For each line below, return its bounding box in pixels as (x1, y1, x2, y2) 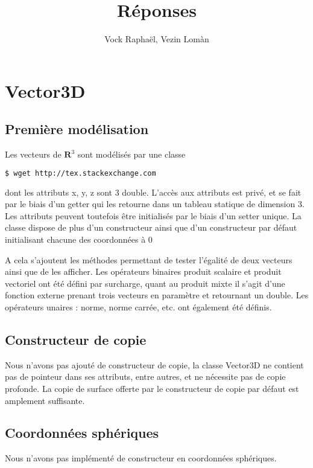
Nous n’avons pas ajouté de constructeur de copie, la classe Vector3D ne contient (5, 358, 304, 371)
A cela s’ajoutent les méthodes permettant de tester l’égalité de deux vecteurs (5, 253, 292, 266)
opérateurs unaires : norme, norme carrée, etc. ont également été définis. (5, 300, 272, 313)
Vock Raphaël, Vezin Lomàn (104, 33, 209, 45)
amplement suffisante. (5, 394, 85, 406)
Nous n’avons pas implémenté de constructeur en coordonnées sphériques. (5, 452, 277, 464)
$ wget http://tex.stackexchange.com (5, 168, 156, 178)
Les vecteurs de (5, 148, 62, 161)
